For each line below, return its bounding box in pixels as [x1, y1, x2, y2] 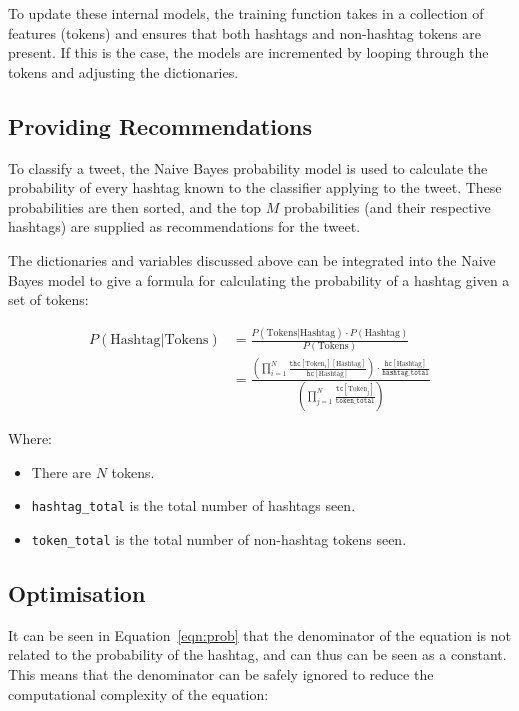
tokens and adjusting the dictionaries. [8, 61, 239, 82]
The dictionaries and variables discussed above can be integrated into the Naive [8, 249, 496, 270]
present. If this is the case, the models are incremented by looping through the [8, 42, 489, 63]
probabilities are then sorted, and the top [8, 196, 262, 217]
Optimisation [8, 577, 146, 608]
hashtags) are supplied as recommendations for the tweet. [8, 216, 361, 237]
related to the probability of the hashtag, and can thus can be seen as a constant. [8, 644, 507, 665]
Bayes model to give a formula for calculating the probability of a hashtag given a [8, 269, 510, 290]
